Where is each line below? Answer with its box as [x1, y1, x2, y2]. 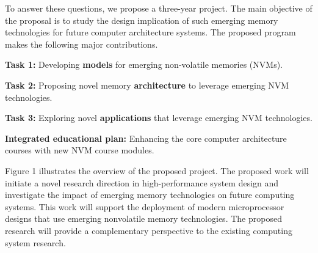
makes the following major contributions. [5, 37, 158, 50]
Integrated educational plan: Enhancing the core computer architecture [5, 131, 287, 144]
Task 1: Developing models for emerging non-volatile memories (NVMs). [5, 58, 283, 71]
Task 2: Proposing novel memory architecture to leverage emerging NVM [5, 78, 289, 91]
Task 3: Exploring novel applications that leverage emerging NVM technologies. [5, 111, 313, 124]
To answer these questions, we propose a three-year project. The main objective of [5, 2, 313, 14]
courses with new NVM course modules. [5, 144, 154, 156]
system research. [5, 236, 66, 249]
